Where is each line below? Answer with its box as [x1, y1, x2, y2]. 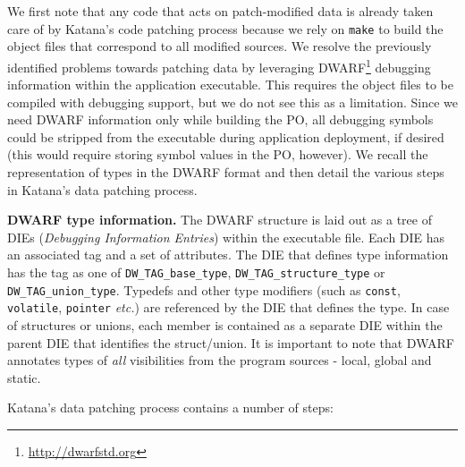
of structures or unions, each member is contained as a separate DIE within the [7, 316, 443, 334]
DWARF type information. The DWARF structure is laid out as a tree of [7, 210, 432, 229]
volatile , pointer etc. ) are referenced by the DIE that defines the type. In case [7, 298, 450, 317]
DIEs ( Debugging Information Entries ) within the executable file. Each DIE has [7, 227, 445, 246]
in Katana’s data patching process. [7, 180, 198, 199]
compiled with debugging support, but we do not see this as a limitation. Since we [7, 92, 458, 111]
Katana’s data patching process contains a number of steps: [7, 398, 334, 417]
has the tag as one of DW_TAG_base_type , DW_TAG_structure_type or [7, 263, 385, 282]
